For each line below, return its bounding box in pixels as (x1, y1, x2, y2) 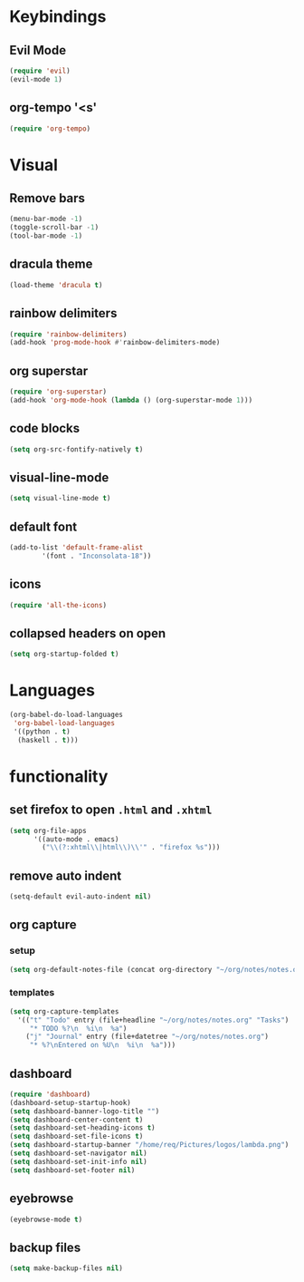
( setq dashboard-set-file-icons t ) (9, 1131, 144, 1141)
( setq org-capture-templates (9, 1006, 119, 1016)
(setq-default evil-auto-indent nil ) (9, 892, 152, 901)
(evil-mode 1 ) (9, 74, 63, 83)
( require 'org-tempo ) (9, 124, 91, 133)
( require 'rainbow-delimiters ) (9, 329, 128, 339)
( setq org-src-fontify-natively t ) (9, 444, 144, 454)
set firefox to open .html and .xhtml (9, 802, 213, 818)
